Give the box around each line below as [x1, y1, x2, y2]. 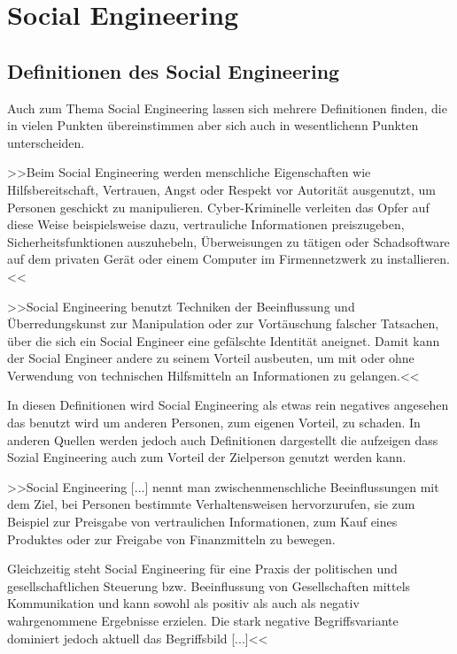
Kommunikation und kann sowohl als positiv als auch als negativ [7, 594, 360, 612]
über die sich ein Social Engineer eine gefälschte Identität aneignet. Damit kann [7, 331, 440, 350]
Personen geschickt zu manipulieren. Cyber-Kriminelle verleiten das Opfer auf [7, 197, 430, 216]
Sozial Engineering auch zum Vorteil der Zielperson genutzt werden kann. [7, 448, 407, 466]
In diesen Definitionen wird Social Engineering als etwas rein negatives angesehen [7, 396, 449, 414]
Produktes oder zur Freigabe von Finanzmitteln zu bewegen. [7, 529, 336, 548]
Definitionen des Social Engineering [7, 57, 340, 84]
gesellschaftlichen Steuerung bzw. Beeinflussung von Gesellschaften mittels [7, 576, 411, 595]
